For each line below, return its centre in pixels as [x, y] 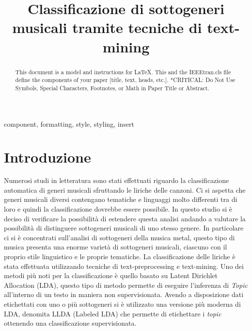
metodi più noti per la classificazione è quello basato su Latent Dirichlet [111, 275]
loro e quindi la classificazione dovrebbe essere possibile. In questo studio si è [118, 209]
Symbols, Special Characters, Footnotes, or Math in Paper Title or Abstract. [112, 88]
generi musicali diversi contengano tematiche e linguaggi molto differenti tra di [121, 199]
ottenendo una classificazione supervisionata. [70, 323]
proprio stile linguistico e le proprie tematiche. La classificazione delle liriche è [120, 256]
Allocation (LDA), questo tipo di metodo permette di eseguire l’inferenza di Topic [126, 285]
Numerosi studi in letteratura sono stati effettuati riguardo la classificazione [117, 180]
